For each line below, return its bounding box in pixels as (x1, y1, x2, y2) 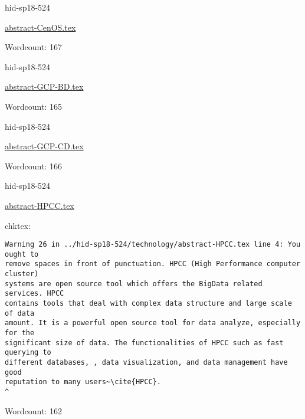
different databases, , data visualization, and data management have (5, 358, 288, 366)
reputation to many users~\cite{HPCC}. (5, 378, 161, 387)
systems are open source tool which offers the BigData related (5, 279, 263, 288)
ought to (5, 250, 39, 258)
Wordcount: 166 (5, 159, 62, 172)
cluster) (5, 270, 39, 279)
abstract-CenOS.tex (5, 21, 76, 33)
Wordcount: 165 (5, 100, 62, 112)
